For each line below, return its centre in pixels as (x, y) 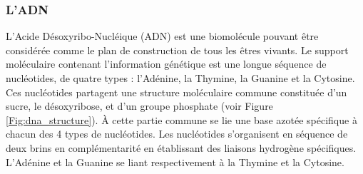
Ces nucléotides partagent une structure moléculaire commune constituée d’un (177, 92)
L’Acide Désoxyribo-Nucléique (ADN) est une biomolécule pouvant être (162, 36)
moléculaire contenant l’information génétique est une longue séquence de (166, 64)
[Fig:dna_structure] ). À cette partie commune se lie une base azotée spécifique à (181, 119)
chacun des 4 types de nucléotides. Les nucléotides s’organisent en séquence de (177, 134)
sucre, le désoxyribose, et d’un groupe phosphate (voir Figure (139, 106)
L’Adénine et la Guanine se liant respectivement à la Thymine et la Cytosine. (175, 162)
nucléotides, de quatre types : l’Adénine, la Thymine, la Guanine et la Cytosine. (180, 78)
